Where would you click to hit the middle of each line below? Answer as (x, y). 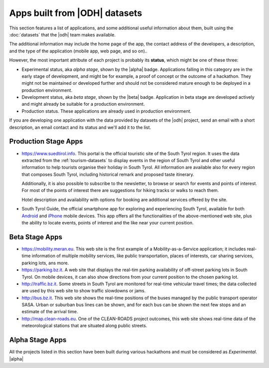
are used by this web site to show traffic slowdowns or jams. (84, 291)
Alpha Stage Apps (38, 340)
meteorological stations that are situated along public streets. (84, 326)
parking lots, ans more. (45, 263)
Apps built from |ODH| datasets (76, 13)
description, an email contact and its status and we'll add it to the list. (80, 127)
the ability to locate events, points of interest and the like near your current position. (108, 223)
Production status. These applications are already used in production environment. (107, 111)
